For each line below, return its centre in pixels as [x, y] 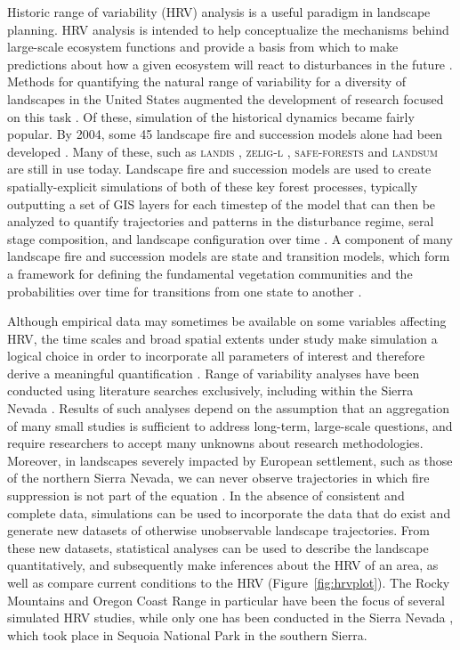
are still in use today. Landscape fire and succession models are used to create [219, 169]
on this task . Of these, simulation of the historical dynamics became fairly [211, 116]
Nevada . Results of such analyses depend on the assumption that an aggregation [228, 408]
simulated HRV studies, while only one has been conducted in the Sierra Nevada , [230, 617]
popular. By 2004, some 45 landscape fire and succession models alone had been [225, 134]
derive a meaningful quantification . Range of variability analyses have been [214, 373]
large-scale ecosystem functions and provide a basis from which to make [203, 47]
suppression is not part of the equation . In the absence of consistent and [206, 496]
